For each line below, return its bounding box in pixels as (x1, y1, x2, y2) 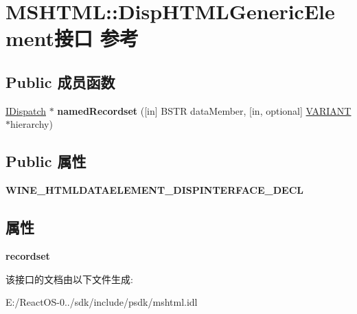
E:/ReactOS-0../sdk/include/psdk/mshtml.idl (5, 295, 198, 309)
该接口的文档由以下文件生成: (5, 271, 133, 286)
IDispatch (5, 103, 46, 117)
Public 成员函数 (5, 71, 115, 92)
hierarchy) (10, 117, 53, 131)
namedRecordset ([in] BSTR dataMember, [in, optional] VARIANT (57, 103, 352, 117)
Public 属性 (5, 150, 87, 172)
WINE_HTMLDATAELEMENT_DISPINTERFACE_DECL (5, 183, 303, 197)
